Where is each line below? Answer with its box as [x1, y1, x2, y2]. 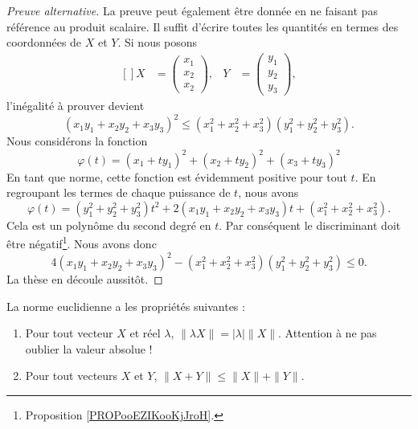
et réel [129, 325, 161, 341]
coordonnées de [6, 34, 82, 51]
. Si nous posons [117, 34, 198, 51]
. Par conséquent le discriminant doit [219, 216, 401, 233]
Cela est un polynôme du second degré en [6, 216, 211, 233]
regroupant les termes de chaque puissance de [6, 184, 231, 201]
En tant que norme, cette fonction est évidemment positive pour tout [6, 168, 347, 185]
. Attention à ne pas [278, 325, 377, 341]
